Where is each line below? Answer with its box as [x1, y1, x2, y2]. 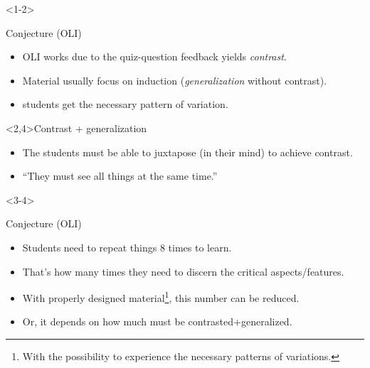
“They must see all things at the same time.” [22, 168, 218, 183]
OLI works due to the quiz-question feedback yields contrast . [22, 49, 287, 64]
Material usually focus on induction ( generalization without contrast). [22, 72, 327, 87]
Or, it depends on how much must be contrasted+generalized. [22, 314, 292, 329]
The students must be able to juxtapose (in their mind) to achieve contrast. [22, 144, 353, 159]
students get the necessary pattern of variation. [22, 97, 228, 112]
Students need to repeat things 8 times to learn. [22, 239, 232, 254]
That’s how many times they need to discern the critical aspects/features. [22, 264, 344, 278]
